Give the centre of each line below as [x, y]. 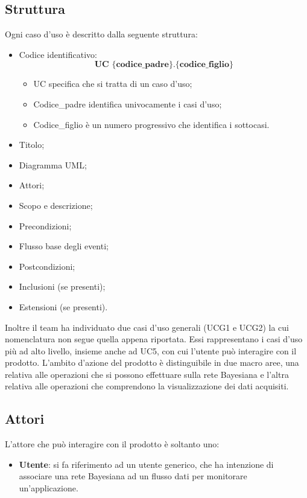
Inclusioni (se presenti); [62, 286]
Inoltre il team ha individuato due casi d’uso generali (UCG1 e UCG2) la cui [147, 327]
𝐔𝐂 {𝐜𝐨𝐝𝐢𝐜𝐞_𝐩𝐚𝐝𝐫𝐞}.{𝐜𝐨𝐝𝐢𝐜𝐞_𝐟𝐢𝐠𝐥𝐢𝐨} [164, 65]
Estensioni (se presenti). [63, 306]
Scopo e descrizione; [56, 205]
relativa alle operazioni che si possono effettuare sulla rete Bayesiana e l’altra [147, 374]
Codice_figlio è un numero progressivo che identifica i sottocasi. [151, 124]
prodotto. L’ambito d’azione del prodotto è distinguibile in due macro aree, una [152, 362]
